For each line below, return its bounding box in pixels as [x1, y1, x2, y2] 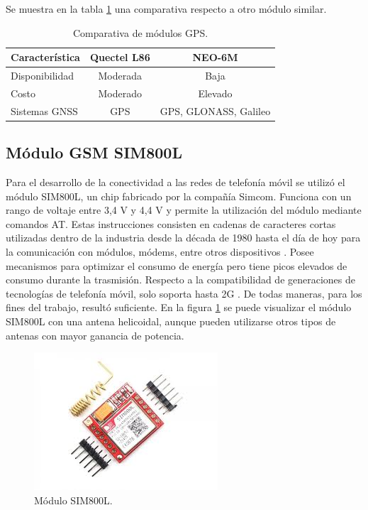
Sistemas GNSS [11, 103, 78, 118]
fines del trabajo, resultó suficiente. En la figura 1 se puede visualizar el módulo [6, 300, 352, 315]
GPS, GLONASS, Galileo [160, 103, 271, 118]
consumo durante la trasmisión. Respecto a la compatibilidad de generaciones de [6, 272, 356, 287]
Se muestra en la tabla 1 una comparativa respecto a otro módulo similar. [6, 1, 327, 16]
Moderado [98, 85, 143, 100]
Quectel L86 [89, 50, 150, 65]
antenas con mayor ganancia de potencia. [6, 327, 184, 342]
